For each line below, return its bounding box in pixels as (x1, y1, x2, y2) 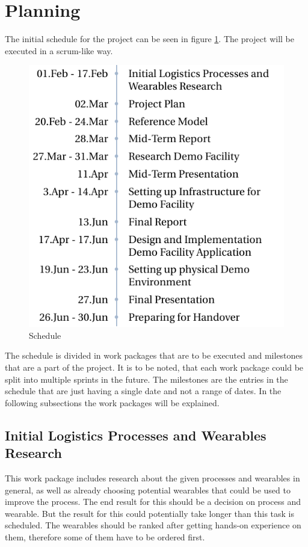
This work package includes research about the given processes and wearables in (5, 471, 300, 484)
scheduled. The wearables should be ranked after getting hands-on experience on (5, 519, 301, 531)
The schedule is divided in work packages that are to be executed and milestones (5, 349, 303, 362)
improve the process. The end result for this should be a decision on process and (5, 495, 301, 508)
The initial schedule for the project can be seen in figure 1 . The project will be (5, 32, 294, 45)
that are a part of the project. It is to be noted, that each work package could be (5, 360, 304, 373)
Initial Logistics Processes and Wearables (5, 425, 266, 444)
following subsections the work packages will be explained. (5, 396, 220, 409)
